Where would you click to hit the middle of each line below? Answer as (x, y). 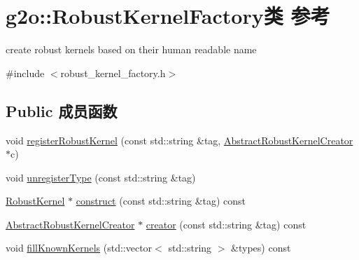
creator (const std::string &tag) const (226, 224)
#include (25, 73)
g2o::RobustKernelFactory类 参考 (168, 16)
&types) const (261, 248)
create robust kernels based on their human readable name (131, 49)
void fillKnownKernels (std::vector (79, 248)
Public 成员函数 (62, 110)
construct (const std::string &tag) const (161, 201)
